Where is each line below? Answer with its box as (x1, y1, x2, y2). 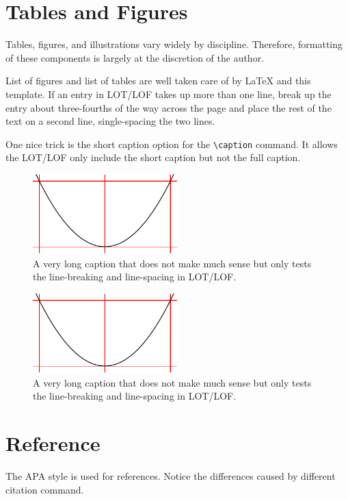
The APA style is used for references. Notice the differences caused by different (5, 469, 336, 483)
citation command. (5, 482, 84, 496)
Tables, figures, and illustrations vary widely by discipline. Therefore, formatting (5, 37, 343, 51)
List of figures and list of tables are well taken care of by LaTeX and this (5, 73, 311, 88)
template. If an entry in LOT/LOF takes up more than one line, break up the (5, 86, 332, 101)
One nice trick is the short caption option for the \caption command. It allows (5, 136, 338, 151)
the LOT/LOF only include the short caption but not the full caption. (5, 150, 301, 165)
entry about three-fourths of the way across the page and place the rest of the (5, 100, 332, 114)
